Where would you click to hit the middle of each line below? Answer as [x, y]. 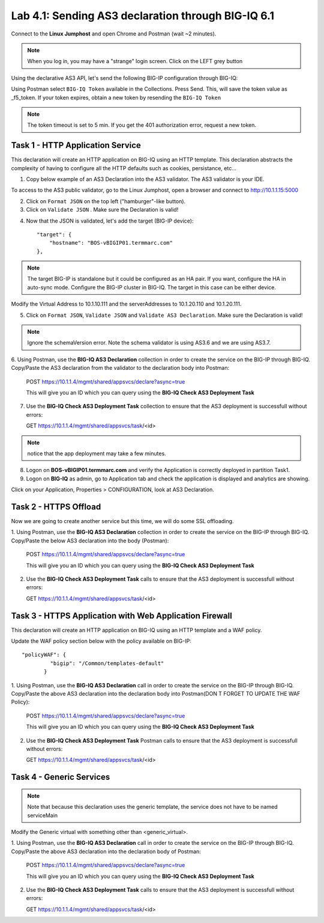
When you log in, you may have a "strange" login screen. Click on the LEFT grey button [135, 61]
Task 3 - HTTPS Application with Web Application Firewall [121, 615]
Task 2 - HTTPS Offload [56, 507]
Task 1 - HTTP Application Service [76, 145]
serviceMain [43, 815]
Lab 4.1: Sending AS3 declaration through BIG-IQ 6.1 [143, 16]
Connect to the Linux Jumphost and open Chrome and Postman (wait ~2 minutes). [114, 34]
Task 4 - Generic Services [61, 777]
